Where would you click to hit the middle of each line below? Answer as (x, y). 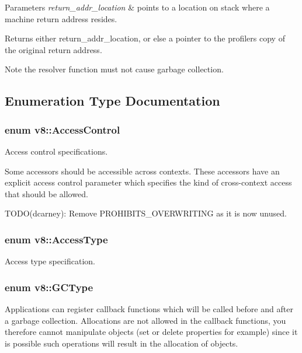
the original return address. (53, 49)
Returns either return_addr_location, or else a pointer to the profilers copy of (145, 38)
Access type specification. (50, 261)
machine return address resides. (61, 18)
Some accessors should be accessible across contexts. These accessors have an (142, 171)
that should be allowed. (46, 193)
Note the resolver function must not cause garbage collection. (114, 69)
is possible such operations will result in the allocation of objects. (122, 343)
